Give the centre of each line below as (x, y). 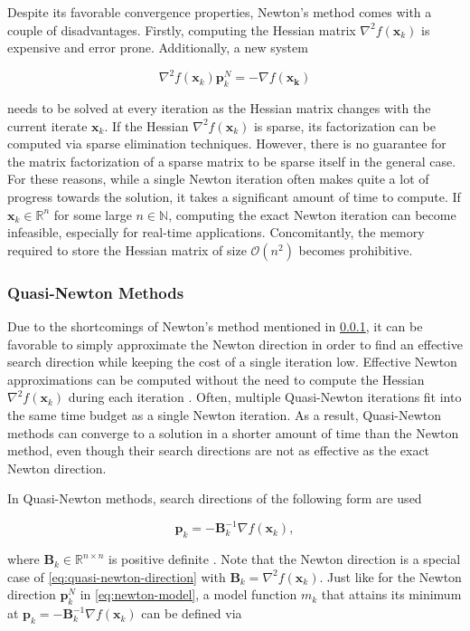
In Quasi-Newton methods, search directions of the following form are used (215, 498)
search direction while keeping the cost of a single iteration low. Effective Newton (232, 362)
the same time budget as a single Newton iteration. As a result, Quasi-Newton (224, 415)
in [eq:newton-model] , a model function (188, 594)
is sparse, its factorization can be (344, 125)
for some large (93, 214)
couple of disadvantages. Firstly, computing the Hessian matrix (182, 29)
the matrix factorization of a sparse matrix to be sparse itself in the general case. (232, 161)
